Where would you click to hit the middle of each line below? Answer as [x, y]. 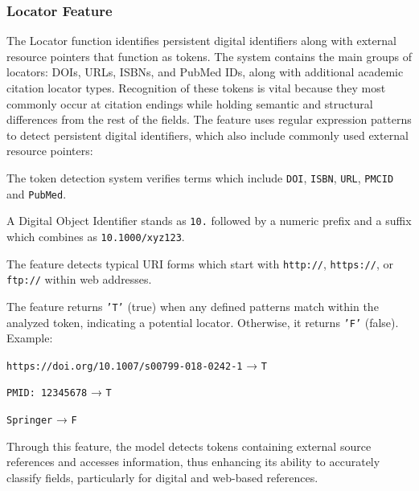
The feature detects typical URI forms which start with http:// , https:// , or [200, 263]
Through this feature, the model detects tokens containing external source [189, 446]
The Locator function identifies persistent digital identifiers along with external [201, 41]
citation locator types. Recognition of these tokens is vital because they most [196, 88]
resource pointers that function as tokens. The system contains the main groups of [209, 56]
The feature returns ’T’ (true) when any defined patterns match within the [193, 306]
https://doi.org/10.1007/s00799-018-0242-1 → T [137, 364]
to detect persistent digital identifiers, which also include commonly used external [207, 135]
